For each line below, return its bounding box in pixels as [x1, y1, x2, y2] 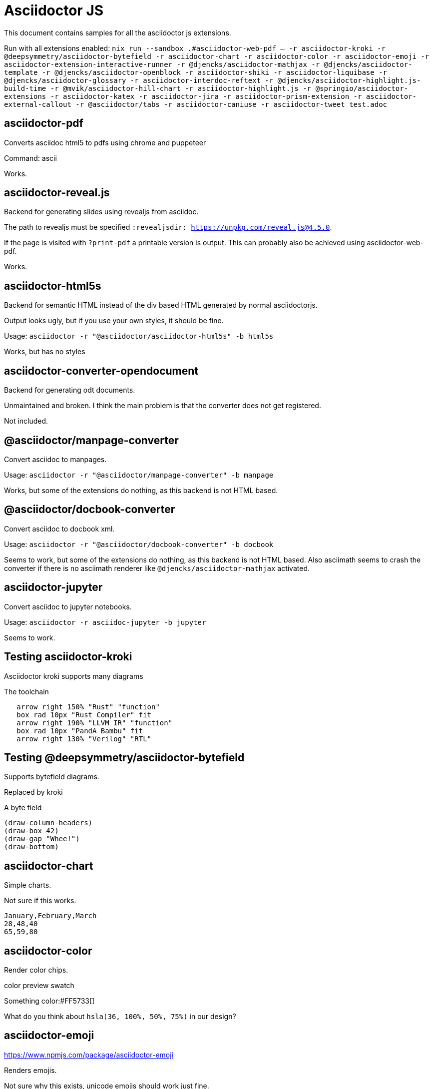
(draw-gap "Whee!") [4, 835, 80, 843]
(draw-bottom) [4, 843, 59, 851]
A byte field [4, 803, 42, 812]
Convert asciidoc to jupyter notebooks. [4, 602, 132, 611]
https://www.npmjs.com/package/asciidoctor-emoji [4, 1050, 174, 1059]
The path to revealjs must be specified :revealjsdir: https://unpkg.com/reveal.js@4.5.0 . [4, 223, 332, 232]
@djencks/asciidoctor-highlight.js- [277, 76, 421, 84]
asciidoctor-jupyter [4, 581, 103, 594]
